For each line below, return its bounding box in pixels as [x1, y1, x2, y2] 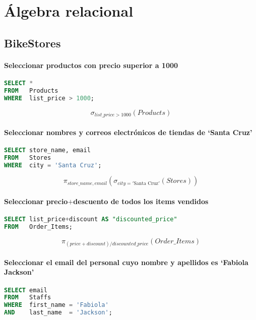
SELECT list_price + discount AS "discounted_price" [4, 216, 177, 223]
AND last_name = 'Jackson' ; [4, 309, 112, 316]
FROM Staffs [4, 294, 51, 301]
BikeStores [4, 35, 61, 50]
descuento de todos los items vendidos [73, 196, 209, 207]
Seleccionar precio [4, 196, 68, 207]
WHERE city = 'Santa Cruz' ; [4, 161, 102, 169]
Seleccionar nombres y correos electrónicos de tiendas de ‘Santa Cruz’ [4, 126, 252, 137]
